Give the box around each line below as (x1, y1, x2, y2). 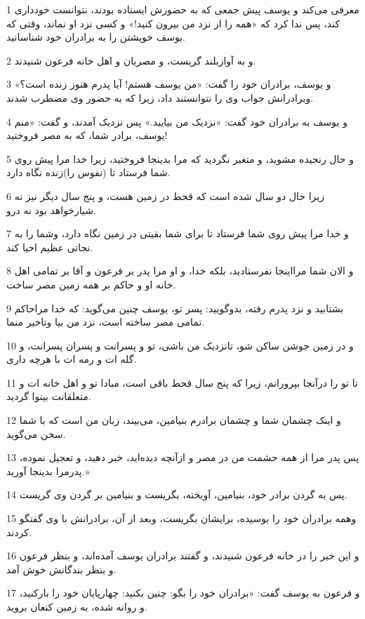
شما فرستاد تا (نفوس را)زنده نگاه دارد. (6, 165, 171, 180)
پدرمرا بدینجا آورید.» (6, 463, 90, 478)
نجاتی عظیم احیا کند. (6, 239, 93, 254)
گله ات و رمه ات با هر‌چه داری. (6, 352, 137, 366)
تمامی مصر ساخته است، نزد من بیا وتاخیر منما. (6, 314, 205, 329)
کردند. (6, 524, 32, 539)
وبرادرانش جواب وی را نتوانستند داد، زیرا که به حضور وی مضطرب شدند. (6, 90, 314, 105)
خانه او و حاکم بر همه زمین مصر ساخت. (6, 277, 176, 291)
